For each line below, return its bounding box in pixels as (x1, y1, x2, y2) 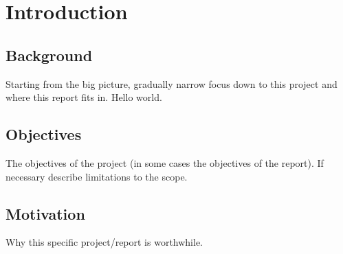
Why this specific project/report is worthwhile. (5, 235, 203, 249)
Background (5, 44, 93, 65)
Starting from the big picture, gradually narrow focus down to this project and (5, 76, 338, 91)
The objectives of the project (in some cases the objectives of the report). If (5, 155, 324, 170)
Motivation (5, 203, 85, 224)
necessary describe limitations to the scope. (5, 169, 188, 183)
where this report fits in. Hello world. (5, 90, 162, 104)
